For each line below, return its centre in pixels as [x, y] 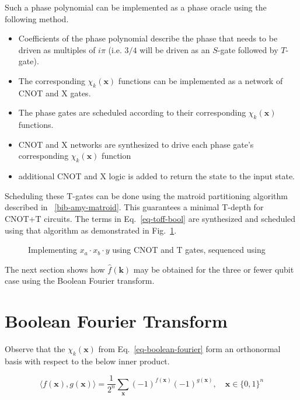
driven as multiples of [57, 49]
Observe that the [35, 349]
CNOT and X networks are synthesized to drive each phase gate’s [136, 144]
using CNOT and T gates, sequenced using [189, 250]
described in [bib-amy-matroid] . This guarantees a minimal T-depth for [134, 207]
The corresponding [52, 80]
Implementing [53, 250]
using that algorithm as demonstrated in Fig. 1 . [91, 230]
